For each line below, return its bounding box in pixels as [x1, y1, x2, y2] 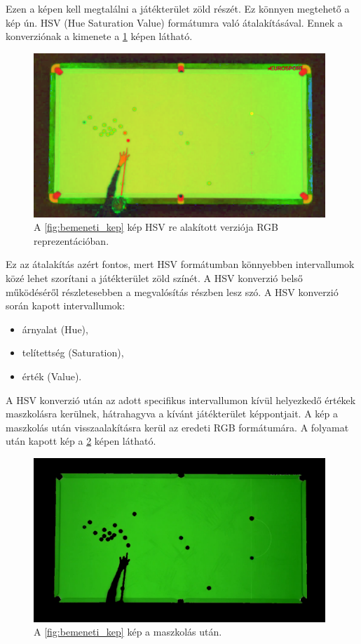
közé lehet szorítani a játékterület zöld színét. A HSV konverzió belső [6, 271, 303, 285]
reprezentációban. [34, 233, 109, 248]
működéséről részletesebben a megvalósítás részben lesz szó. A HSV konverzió [6, 284, 339, 299]
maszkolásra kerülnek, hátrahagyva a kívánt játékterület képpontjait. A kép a [6, 406, 338, 421]
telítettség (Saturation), [22, 345, 124, 360]
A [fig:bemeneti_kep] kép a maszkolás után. [34, 624, 222, 639]
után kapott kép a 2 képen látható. [6, 434, 156, 448]
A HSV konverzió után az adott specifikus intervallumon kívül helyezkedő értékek [6, 392, 356, 407]
